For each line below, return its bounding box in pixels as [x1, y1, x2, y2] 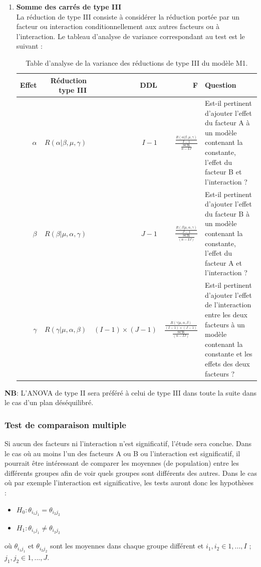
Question [205, 80, 236, 90]
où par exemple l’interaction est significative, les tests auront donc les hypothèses [5, 477, 253, 488]
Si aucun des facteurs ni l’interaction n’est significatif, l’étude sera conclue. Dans [5, 438, 252, 449]
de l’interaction [205, 299, 251, 310]
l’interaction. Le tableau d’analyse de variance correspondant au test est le [16, 31, 245, 41]
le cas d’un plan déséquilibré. [5, 397, 94, 408]
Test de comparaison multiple [5, 418, 126, 431]
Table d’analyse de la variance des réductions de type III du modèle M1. [26, 57, 248, 68]
